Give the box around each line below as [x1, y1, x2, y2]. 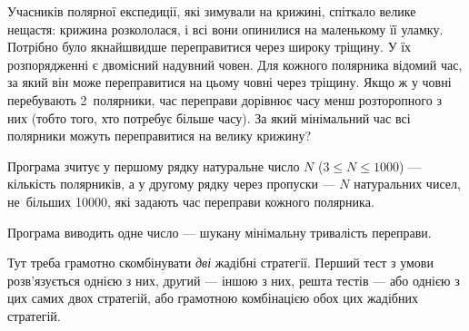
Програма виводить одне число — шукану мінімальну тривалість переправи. [7, 222, 432, 241]
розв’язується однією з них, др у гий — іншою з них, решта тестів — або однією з [7, 270, 460, 289]
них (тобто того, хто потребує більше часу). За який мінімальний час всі [7, 108, 411, 127]
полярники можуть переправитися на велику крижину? [7, 126, 312, 145]
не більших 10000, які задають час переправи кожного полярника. [7, 191, 374, 210]
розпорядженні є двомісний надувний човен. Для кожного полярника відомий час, [7, 54, 463, 73]
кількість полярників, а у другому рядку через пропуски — [7, 174, 335, 193]
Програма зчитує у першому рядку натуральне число [7, 156, 300, 175]
